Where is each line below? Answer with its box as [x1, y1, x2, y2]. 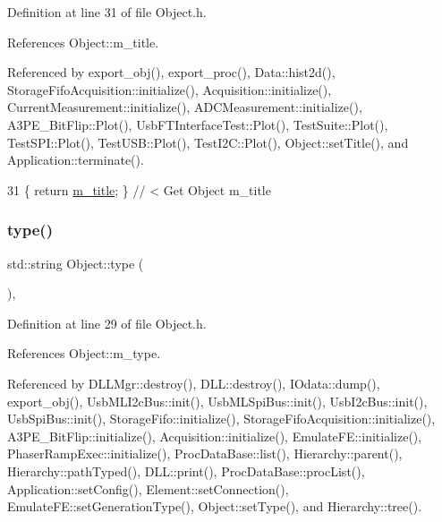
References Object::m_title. [7, 32, 159, 51]
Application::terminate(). [7, 150, 144, 169]
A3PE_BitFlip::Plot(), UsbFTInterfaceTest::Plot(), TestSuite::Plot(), [7, 115, 388, 133]
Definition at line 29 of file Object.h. [7, 313, 207, 332]
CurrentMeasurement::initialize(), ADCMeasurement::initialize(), [7, 98, 362, 116]
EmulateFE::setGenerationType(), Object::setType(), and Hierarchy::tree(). [7, 497, 422, 516]
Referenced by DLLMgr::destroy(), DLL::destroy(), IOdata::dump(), [7, 373, 380, 392]
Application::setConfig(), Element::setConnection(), [7, 479, 289, 498]
